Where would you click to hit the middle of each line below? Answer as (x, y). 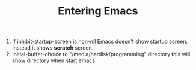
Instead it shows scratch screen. (53, 48)
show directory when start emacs (53, 60)
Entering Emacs (98, 11)
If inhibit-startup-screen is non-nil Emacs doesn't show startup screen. (100, 42)
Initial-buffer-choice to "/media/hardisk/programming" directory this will (101, 54)
